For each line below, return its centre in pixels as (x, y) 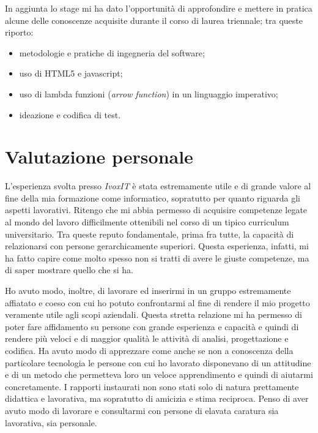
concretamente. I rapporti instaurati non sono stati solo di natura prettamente (152, 386)
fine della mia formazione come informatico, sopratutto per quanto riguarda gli (153, 198)
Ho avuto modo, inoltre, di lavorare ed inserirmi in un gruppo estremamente (148, 291)
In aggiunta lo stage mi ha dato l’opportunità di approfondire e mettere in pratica (159, 8)
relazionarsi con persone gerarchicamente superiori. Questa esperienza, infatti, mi (157, 246)
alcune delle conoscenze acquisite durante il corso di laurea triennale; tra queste (154, 20)
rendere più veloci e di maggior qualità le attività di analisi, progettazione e (147, 338)
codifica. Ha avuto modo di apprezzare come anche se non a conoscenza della (149, 350)
